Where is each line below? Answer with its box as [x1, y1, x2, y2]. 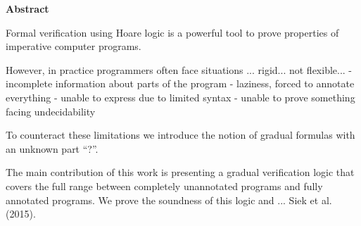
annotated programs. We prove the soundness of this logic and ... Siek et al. [6, 192, 332, 207]
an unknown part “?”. [6, 141, 99, 156]
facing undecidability [6, 103, 96, 118]
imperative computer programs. [6, 39, 141, 54]
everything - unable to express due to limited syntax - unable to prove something [6, 89, 355, 104]
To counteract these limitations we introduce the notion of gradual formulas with [6, 127, 355, 142]
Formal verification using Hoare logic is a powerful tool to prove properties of [6, 25, 339, 39]
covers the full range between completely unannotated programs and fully [6, 178, 323, 193]
